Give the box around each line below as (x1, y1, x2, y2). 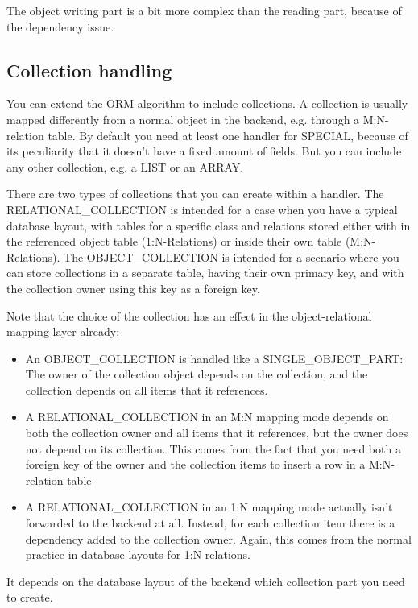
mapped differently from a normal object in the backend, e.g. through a (6, 110, 360, 127)
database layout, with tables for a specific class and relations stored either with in (6, 217, 411, 234)
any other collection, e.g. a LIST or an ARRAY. (6, 158, 244, 175)
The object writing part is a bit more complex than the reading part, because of (6, 2, 402, 19)
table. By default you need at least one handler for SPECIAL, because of (48, 126, 408, 143)
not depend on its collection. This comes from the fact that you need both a (25, 440, 401, 457)
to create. (6, 589, 53, 606)
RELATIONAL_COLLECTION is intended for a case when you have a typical (6, 201, 398, 217)
